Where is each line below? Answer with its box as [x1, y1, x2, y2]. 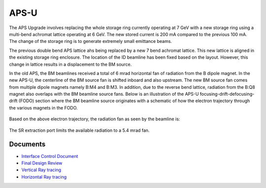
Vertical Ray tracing [21, 167, 62, 173]
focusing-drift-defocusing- [199, 91, 255, 97]
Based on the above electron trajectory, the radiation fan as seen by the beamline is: [9, 116, 180, 122]
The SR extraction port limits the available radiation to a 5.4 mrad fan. [9, 127, 150, 133]
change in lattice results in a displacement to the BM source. [9, 61, 132, 67]
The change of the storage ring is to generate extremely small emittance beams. [9, 38, 172, 44]
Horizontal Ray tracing [21, 174, 66, 180]
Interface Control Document [21, 153, 78, 159]
